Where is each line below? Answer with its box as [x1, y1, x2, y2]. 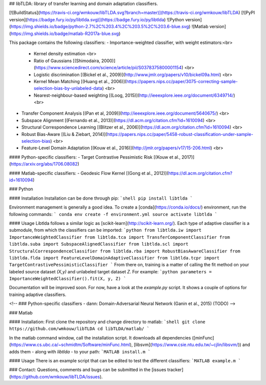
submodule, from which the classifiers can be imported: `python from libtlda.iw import [9, 227, 202, 233]
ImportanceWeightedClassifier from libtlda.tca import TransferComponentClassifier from [9, 234, 230, 240]
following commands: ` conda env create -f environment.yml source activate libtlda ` [9, 211, 218, 217]
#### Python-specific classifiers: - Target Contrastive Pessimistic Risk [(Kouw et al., [9, 154, 181, 160]
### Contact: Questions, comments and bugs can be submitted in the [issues [9, 367, 166, 373]
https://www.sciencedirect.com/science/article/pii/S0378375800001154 [35, 65, 182, 71]
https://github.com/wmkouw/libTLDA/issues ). [10, 374, 103, 380]
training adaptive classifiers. [9, 292, 66, 298]
